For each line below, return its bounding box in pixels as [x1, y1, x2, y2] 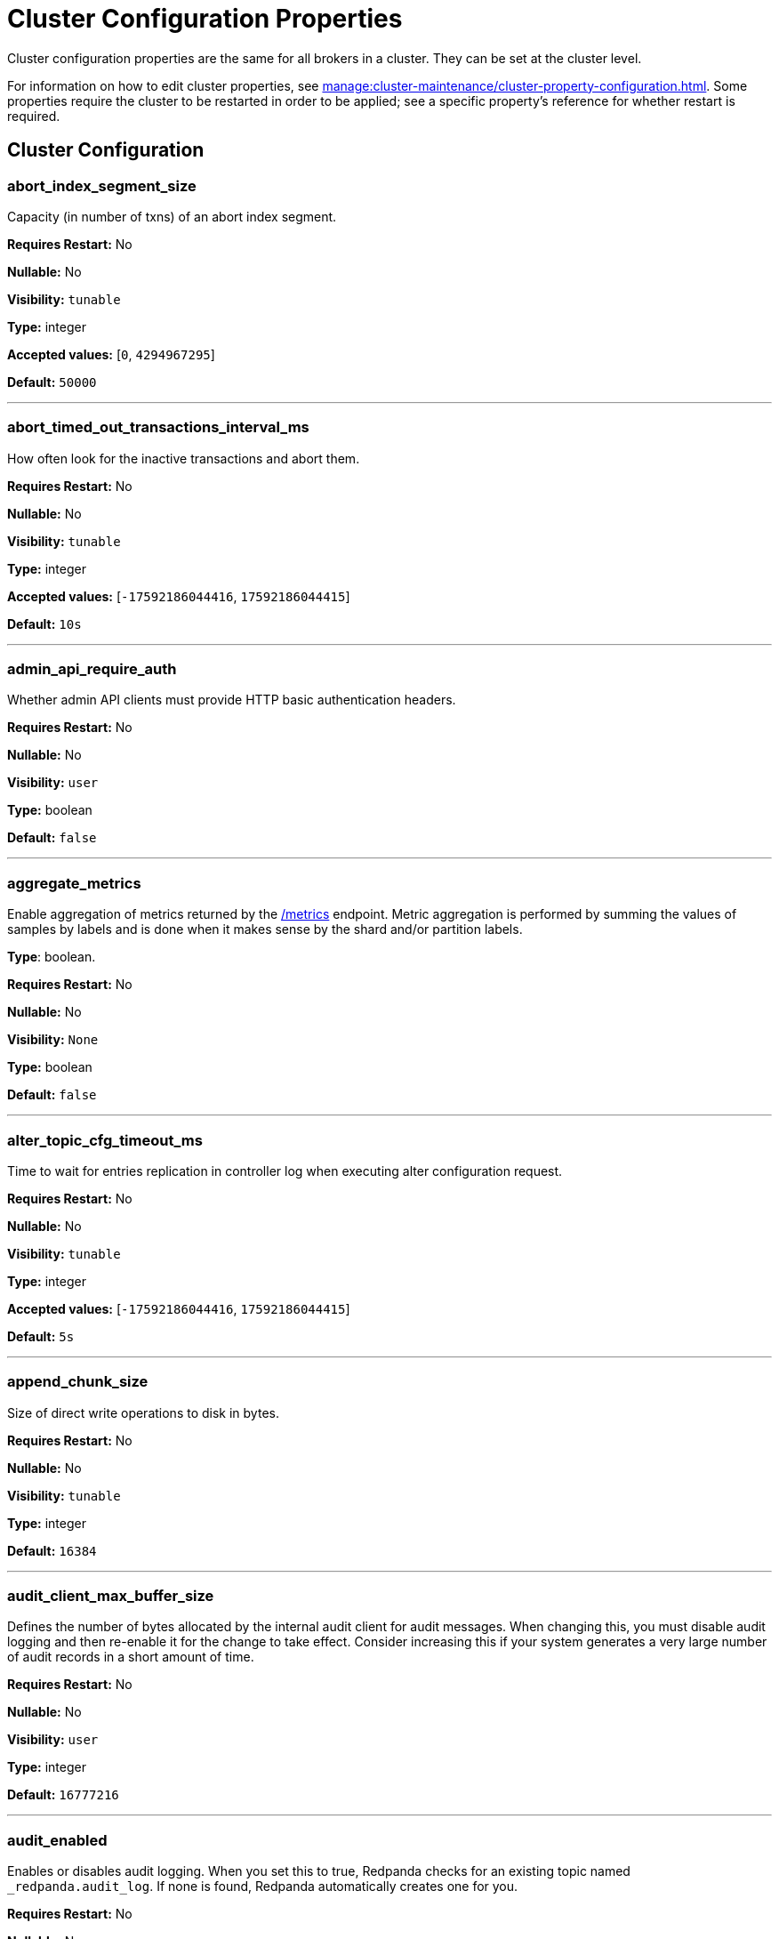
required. [7, 108, 60, 124]
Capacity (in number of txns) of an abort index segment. [7, 208, 337, 224]
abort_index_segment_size [7, 176, 197, 195]
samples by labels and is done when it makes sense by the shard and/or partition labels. [7, 921, 523, 937]
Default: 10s [7, 615, 82, 632]
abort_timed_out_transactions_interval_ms [7, 418, 309, 437]
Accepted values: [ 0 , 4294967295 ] [7, 346, 215, 362]
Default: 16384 [7, 1542, 97, 1558]
